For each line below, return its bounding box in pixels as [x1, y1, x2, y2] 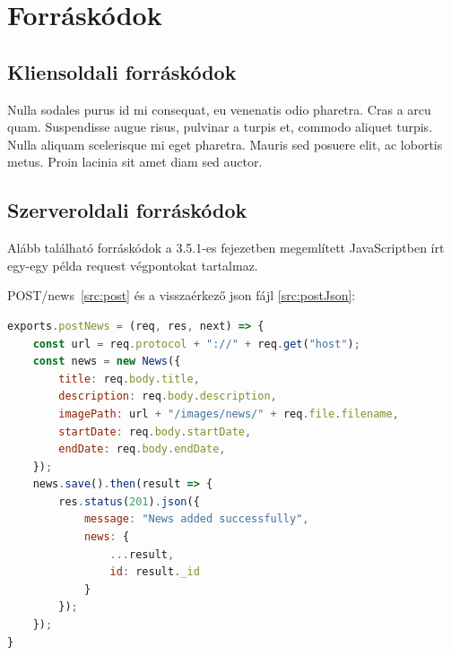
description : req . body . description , [58, 390, 277, 403]
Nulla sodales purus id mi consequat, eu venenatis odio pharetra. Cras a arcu [7, 99, 431, 118]
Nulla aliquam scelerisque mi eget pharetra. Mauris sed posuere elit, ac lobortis [7, 134, 443, 153]
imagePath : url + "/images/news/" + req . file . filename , [58, 407, 399, 420]
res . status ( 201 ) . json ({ [58, 495, 200, 508]
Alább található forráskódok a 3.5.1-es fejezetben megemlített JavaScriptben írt [7, 238, 445, 257]
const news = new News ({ [32, 355, 181, 368]
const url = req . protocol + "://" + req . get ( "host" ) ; [32, 337, 360, 350]
